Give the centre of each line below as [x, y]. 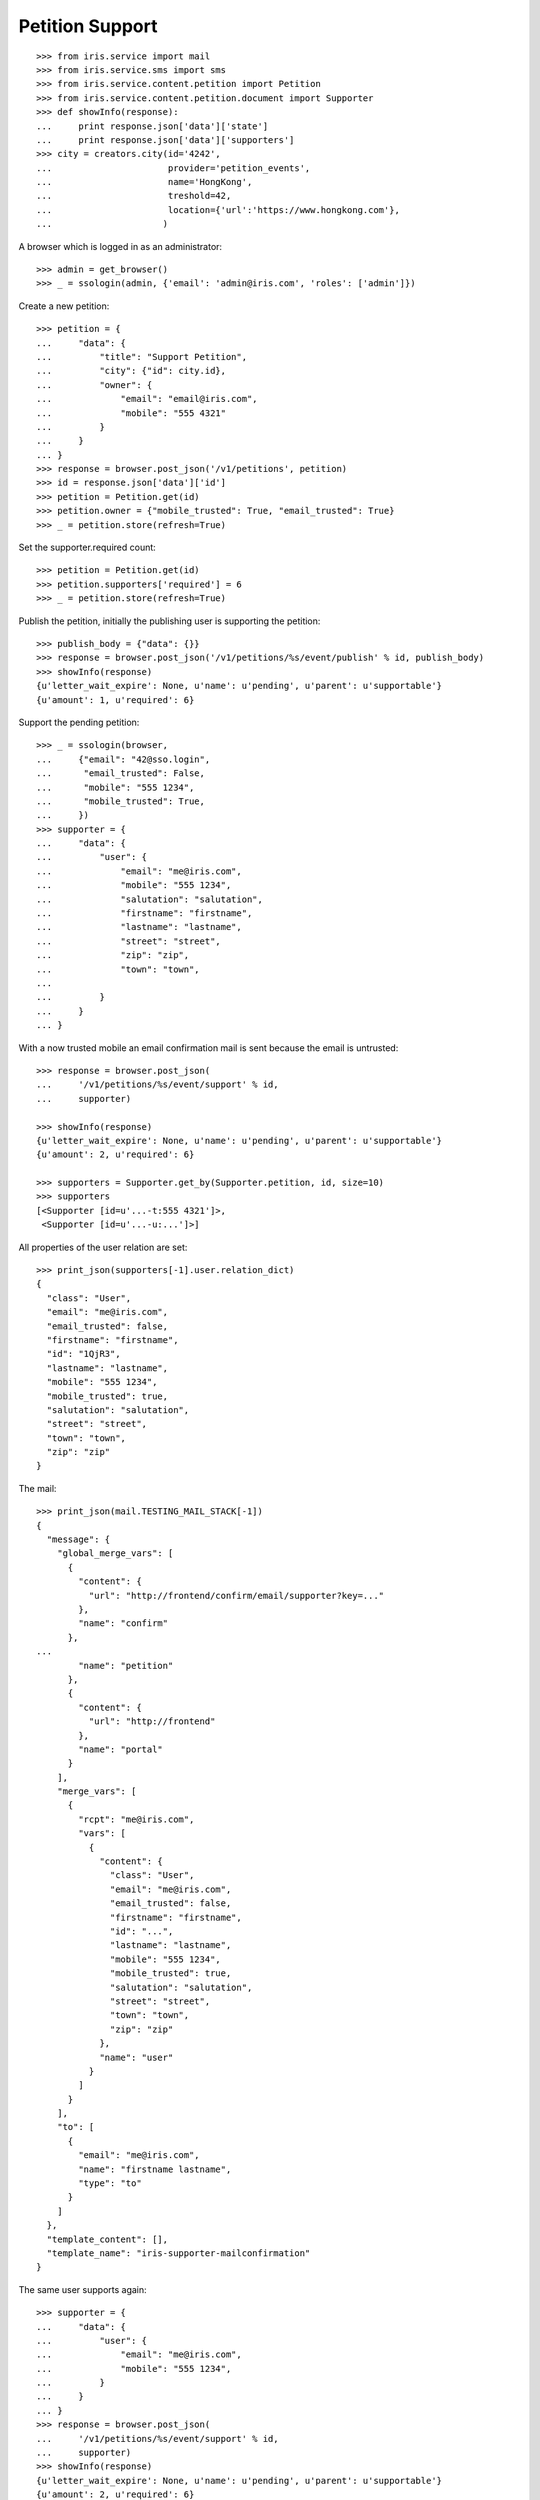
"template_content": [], [107, 2239]
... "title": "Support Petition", [142, 356]
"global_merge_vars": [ [115, 1553]
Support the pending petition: [79, 722]
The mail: [37, 1488]
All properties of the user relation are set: [103, 1247]
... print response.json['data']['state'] [152, 126]
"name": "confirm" [123, 1623]
